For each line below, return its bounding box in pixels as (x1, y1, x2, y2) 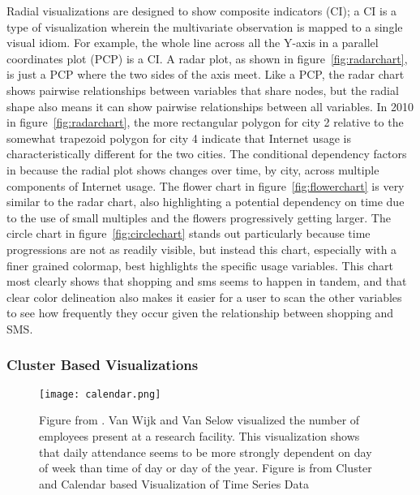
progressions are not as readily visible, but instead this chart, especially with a (6, 240, 397, 257)
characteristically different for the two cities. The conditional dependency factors (6, 145, 407, 162)
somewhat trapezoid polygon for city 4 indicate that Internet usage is (6, 129, 352, 146)
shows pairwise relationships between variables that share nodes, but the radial (6, 81, 399, 98)
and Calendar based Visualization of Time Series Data (39, 475, 310, 492)
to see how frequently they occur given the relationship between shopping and (6, 304, 394, 321)
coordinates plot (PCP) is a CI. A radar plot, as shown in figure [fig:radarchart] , (6, 49, 408, 67)
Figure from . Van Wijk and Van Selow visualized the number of (39, 411, 360, 428)
